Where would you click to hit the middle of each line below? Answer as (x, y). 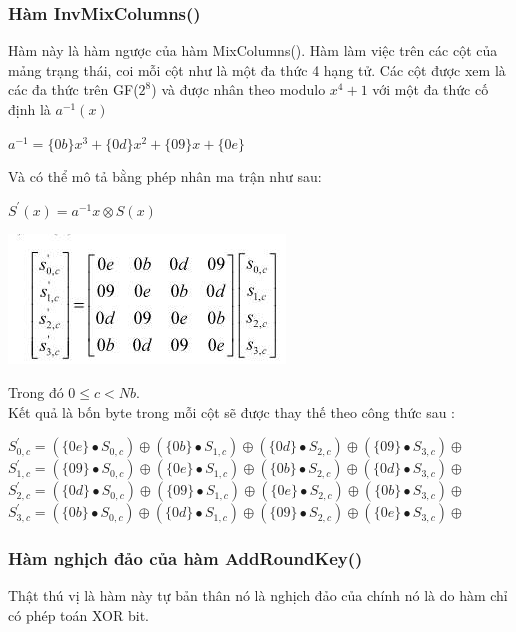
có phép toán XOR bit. (78, 614)
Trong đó (36, 391)
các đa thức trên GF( (73, 89)
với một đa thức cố (430, 89)
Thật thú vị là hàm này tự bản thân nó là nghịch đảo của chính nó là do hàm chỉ (258, 595)
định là (29, 109)
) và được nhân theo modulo (238, 89)
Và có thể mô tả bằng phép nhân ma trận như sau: (165, 176)
